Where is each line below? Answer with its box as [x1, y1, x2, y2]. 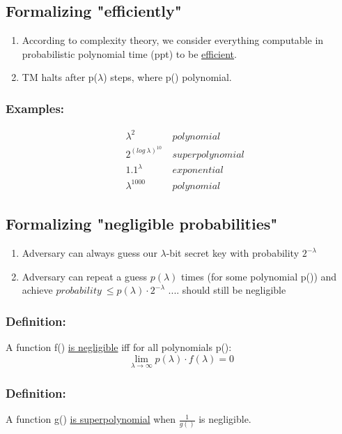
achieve [22, 283, 53, 297]
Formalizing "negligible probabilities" [6, 213, 278, 234]
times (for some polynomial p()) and [181, 269, 337, 283]
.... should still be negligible [168, 283, 286, 297]
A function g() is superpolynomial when [6, 412, 176, 426]
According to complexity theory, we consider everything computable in [22, 33, 324, 47]
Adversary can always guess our [22, 246, 157, 260]
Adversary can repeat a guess [22, 269, 148, 283]
